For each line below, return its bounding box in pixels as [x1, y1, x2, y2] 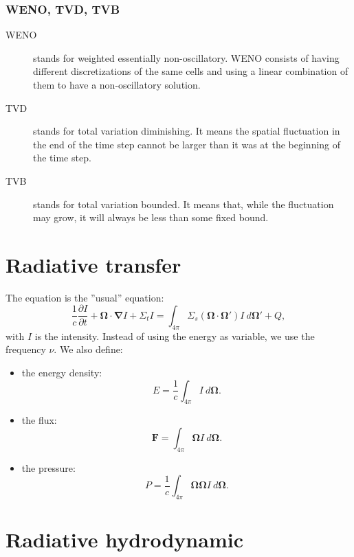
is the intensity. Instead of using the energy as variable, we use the [34, 328, 315, 343]
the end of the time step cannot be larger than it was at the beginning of [33, 137, 341, 151]
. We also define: [54, 342, 123, 356]
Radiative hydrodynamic [5, 525, 243, 554]
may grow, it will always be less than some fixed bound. [33, 210, 269, 225]
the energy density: [21, 365, 102, 379]
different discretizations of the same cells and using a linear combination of [33, 64, 349, 78]
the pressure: [21, 460, 76, 475]
